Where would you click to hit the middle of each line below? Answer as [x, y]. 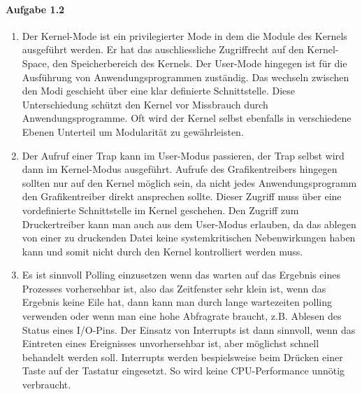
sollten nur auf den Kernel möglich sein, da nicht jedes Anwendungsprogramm [189, 182]
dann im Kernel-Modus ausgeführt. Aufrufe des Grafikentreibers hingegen [180, 169]
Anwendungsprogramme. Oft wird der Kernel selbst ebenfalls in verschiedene [187, 118]
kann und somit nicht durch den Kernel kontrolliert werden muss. [162, 251]
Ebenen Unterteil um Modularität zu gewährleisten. [133, 131]
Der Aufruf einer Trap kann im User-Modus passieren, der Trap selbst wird [183, 155]
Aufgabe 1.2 [35, 9]
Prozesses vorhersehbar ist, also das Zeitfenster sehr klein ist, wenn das [174, 288]
